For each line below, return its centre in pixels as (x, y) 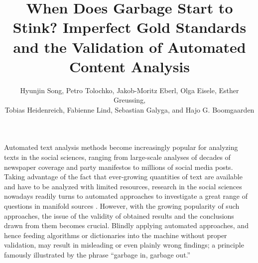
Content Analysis (129, 66)
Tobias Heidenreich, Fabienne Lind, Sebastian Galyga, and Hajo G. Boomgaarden (129, 109)
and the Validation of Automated (129, 47)
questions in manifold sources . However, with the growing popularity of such (122, 206)
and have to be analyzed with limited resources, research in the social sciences (123, 186)
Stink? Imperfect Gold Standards (129, 27)
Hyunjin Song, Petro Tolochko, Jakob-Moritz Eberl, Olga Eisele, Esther (129, 90)
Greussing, (129, 100)
